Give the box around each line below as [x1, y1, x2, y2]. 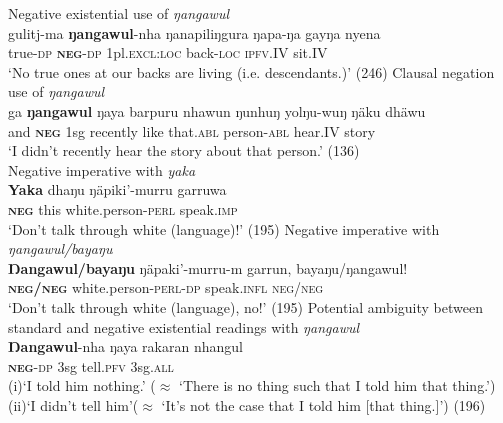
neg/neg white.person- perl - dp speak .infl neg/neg [8, 277, 324, 298]
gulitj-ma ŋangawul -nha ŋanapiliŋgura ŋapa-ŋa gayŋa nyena [8, 22, 381, 43]
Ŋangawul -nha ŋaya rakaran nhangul [8, 336, 243, 357]
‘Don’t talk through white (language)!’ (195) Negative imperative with [8, 218, 440, 239]
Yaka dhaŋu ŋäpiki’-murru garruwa [8, 179, 227, 200]
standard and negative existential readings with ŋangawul [8, 316, 360, 337]
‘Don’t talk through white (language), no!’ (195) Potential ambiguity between [8, 296, 483, 317]
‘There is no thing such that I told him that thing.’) [179, 375, 496, 396]
